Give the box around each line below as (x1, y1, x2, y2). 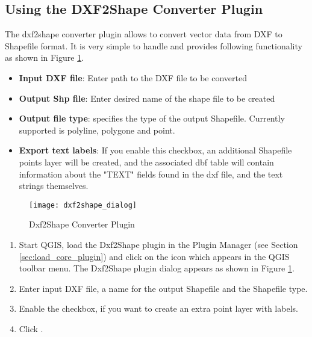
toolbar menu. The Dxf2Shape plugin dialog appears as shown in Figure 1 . (19, 262, 295, 274)
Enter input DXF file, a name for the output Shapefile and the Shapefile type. (19, 282, 308, 294)
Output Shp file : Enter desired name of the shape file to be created (19, 91, 275, 104)
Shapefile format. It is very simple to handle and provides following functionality (5, 39, 302, 52)
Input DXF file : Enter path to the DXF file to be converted (19, 71, 247, 84)
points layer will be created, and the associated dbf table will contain (19, 155, 274, 168)
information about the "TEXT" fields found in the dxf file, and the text (19, 167, 283, 180)
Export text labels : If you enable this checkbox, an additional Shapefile (19, 144, 292, 156)
